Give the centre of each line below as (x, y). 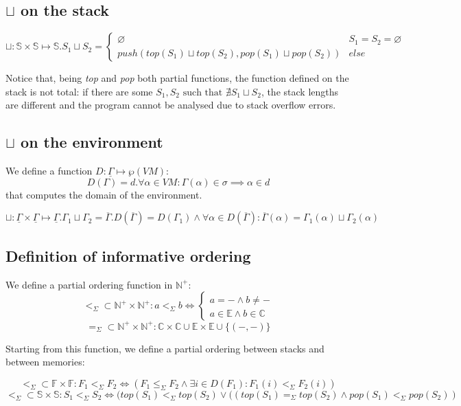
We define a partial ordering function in (89, 284)
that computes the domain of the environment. (104, 194)
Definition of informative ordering (128, 255)
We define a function (49, 171)
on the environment (92, 142)
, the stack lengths (300, 91)
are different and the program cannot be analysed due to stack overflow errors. (171, 105)
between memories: (45, 362)
